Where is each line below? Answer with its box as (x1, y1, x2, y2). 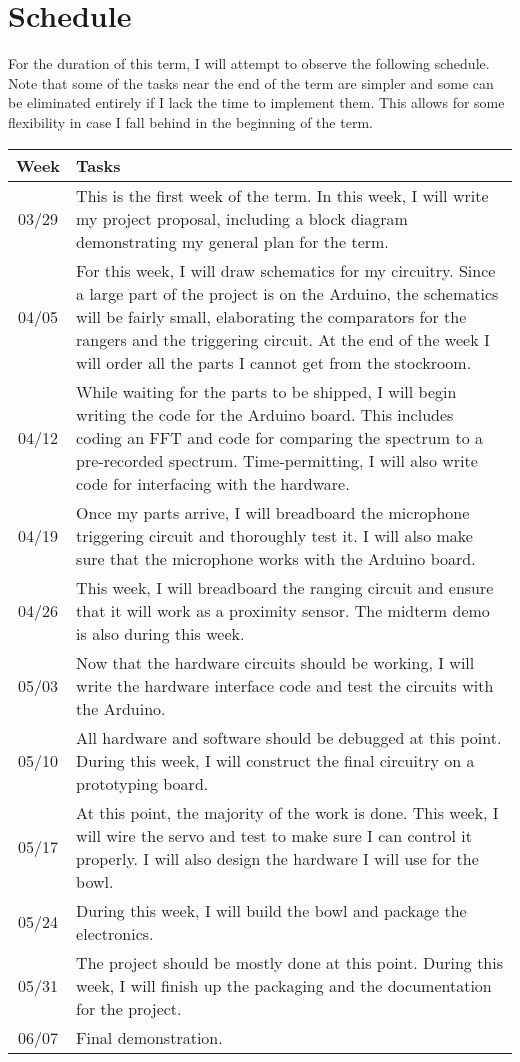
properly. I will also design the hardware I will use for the (76, 846, 479, 870)
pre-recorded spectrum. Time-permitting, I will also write (76, 448, 478, 472)
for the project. (76, 996, 182, 1020)
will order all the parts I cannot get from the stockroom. (76, 350, 472, 374)
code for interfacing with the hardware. (76, 471, 350, 495)
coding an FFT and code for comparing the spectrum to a (76, 425, 483, 449)
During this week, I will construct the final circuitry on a (76, 748, 475, 772)
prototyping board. (76, 771, 209, 795)
